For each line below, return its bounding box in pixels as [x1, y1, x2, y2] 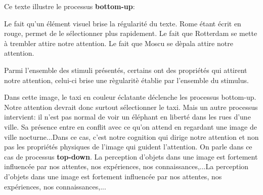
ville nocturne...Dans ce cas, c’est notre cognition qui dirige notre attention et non [4, 131, 259, 142]
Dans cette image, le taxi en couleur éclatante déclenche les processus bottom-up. [4, 92, 256, 102]
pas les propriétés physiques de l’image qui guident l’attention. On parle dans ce [4, 141, 252, 152]
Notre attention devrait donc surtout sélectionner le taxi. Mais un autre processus [4, 101, 258, 112]
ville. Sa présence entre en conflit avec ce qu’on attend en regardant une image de [4, 121, 257, 132]
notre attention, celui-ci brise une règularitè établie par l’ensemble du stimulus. [4, 74, 249, 85]
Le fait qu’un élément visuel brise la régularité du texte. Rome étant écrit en [4, 18, 241, 28]
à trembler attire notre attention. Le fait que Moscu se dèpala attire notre [4, 37, 233, 48]
